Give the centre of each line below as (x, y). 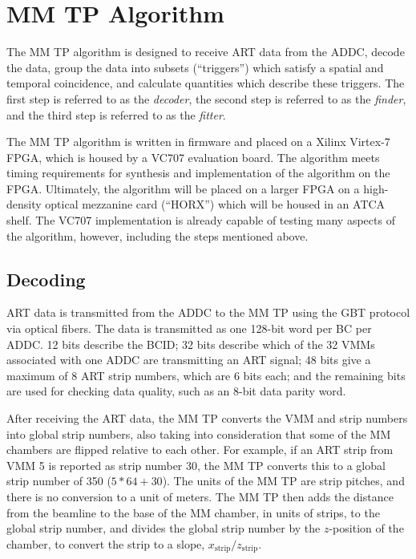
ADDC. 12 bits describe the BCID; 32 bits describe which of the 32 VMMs (191, 344)
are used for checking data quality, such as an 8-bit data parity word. (176, 391)
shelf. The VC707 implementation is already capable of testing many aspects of (201, 220)
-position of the (366, 528)
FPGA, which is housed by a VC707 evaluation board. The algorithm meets (193, 157)
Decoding (46, 279)
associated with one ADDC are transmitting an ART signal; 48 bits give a (189, 360)
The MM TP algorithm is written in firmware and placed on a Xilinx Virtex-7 (198, 142)
